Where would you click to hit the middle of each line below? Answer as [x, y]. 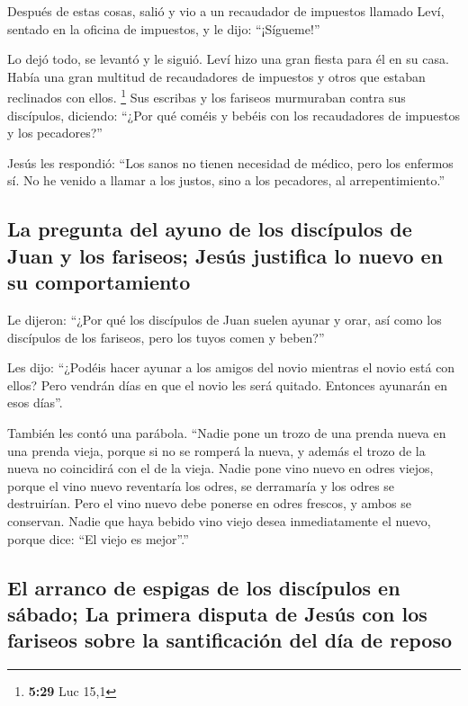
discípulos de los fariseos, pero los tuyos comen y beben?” [166, 337]
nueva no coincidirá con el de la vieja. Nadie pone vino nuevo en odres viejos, [220, 468]
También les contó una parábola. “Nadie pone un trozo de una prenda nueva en [227, 432]
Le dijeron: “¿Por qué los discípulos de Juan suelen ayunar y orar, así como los [225, 319]
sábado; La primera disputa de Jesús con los [217, 613]
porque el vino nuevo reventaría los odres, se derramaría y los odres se [201, 485]
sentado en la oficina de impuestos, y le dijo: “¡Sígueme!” [164, 28]
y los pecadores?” [55, 133]
